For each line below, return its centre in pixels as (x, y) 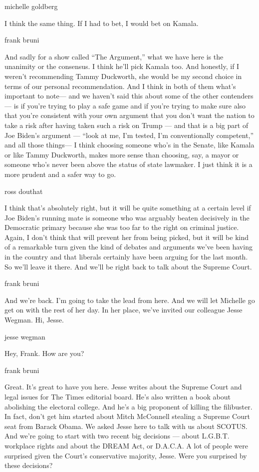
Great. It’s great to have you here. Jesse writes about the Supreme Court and (123, 387)
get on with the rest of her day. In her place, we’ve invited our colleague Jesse (124, 310)
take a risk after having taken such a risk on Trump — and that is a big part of (127, 125)
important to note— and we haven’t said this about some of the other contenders (129, 96)
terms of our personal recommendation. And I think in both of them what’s (120, 86)
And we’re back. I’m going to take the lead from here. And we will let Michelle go (130, 300)
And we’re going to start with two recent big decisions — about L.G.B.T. (117, 436)
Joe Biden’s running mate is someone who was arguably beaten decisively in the (127, 217)
